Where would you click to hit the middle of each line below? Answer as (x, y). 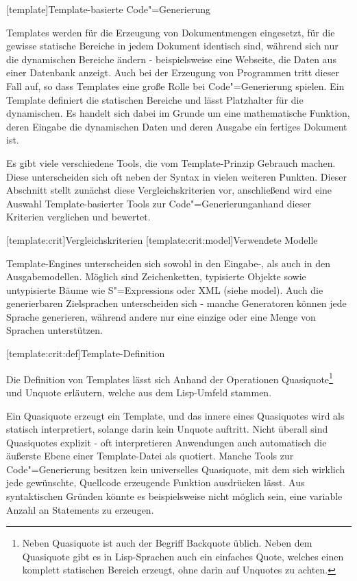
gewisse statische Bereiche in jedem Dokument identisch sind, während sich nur (172, 46)
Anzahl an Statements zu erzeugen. (80, 509)
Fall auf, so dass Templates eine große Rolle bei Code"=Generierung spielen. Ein (175, 86)
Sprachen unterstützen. (54, 330)
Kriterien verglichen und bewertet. (78, 217)
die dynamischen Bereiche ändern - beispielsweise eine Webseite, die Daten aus (171, 59)
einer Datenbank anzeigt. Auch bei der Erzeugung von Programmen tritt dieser (173, 72)
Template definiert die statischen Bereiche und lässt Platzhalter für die (155, 99)
